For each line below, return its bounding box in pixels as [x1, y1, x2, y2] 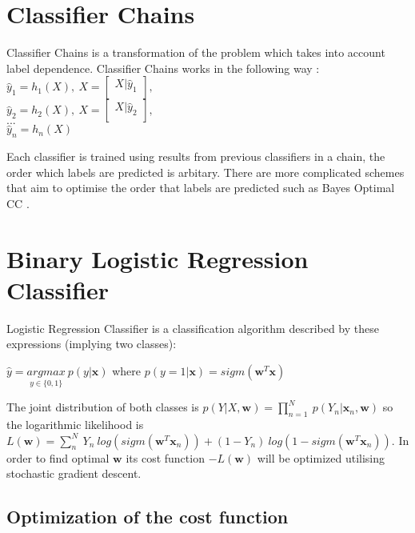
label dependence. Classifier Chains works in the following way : [6, 59, 320, 76]
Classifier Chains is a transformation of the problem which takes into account [6, 44, 385, 61]
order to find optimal [6, 449, 110, 466]
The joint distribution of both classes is [6, 399, 199, 415]
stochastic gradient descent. [6, 465, 142, 482]
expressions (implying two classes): [6, 335, 177, 352]
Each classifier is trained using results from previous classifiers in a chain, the [6, 148, 385, 165]
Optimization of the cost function [6, 504, 289, 529]
